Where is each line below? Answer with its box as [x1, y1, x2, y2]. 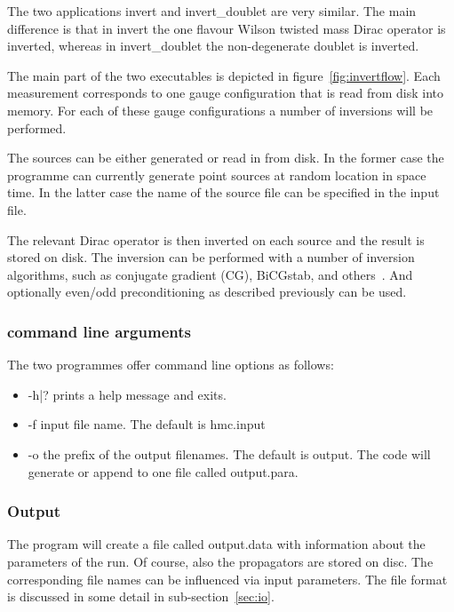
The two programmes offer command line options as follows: [7, 355, 334, 374]
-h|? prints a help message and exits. [28, 385, 227, 403]
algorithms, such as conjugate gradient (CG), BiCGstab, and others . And [7, 265, 413, 283]
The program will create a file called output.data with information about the [7, 535, 426, 553]
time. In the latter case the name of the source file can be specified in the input [7, 183, 440, 202]
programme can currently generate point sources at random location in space [7, 165, 426, 184]
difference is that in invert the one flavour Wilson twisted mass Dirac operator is [7, 19, 446, 37]
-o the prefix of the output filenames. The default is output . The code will [28, 444, 431, 463]
